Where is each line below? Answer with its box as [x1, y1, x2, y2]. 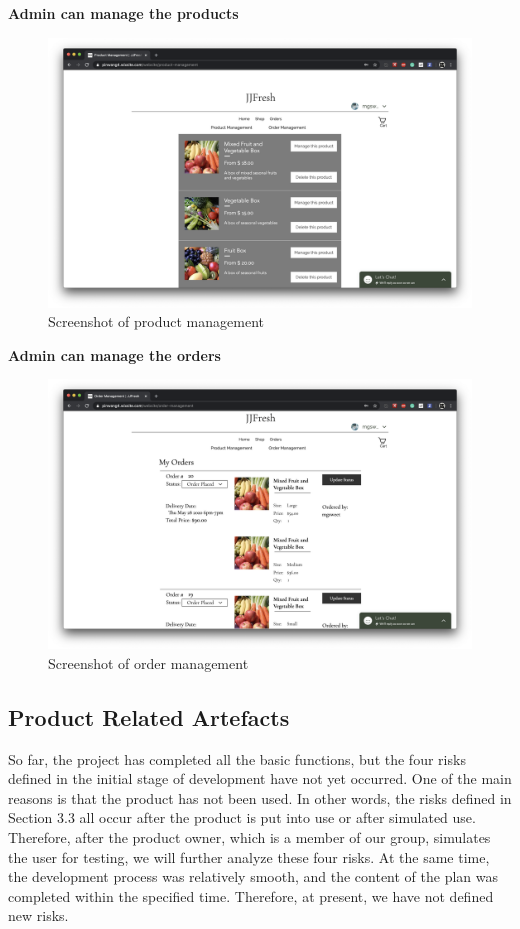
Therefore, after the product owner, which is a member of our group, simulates [8, 827, 491, 848]
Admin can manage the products [8, 3, 239, 23]
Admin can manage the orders [8, 344, 221, 365]
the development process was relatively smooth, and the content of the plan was [8, 866, 499, 887]
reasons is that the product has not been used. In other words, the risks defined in [8, 787, 512, 808]
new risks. [8, 905, 69, 926]
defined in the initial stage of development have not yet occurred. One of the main [8, 768, 512, 789]
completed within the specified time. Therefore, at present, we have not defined [8, 885, 494, 906]
